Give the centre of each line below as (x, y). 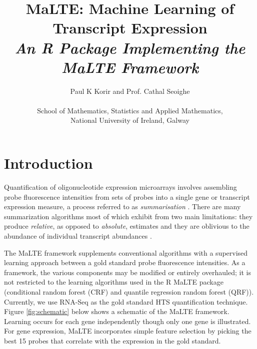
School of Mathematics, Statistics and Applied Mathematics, (130, 110)
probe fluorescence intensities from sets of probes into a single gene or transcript (127, 196)
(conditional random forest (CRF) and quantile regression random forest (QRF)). (129, 291)
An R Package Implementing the (130, 47)
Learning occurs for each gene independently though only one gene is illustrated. (127, 321)
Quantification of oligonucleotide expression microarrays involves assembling (120, 187)
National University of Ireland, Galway (130, 120)
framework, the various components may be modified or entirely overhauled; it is (127, 272)
